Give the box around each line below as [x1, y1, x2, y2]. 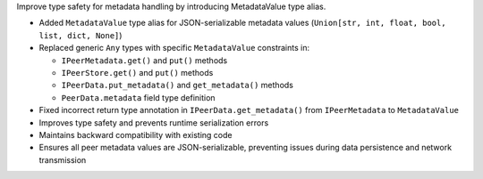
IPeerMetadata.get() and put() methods [61, 54, 228, 66]
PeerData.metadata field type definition [61, 92, 216, 102]
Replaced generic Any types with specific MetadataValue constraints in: [38, 43, 310, 53]
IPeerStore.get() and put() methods [61, 67, 214, 77]
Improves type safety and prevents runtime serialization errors [38, 117, 269, 128]
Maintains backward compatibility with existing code [38, 129, 233, 140]
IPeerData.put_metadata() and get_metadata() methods [61, 80, 294, 91]
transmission [38, 154, 87, 165]
